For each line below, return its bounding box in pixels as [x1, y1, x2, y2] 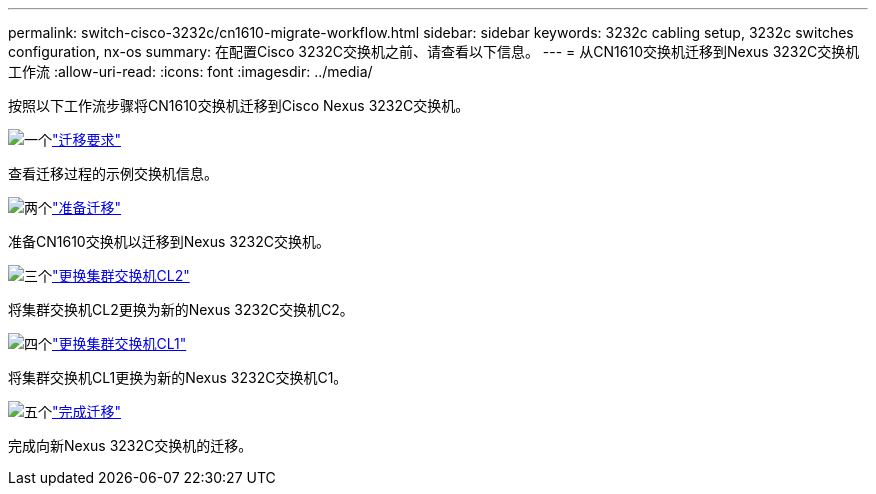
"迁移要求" [52, 131, 122, 148]
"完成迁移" [52, 403, 122, 420]
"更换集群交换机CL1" [52, 335, 187, 352]
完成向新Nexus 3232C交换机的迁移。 [8, 437, 253, 454]
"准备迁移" [52, 199, 122, 216]
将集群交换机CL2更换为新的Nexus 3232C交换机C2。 [8, 301, 354, 318]
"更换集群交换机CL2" [52, 267, 190, 284]
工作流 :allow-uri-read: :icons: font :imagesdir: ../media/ [8, 63, 373, 80]
